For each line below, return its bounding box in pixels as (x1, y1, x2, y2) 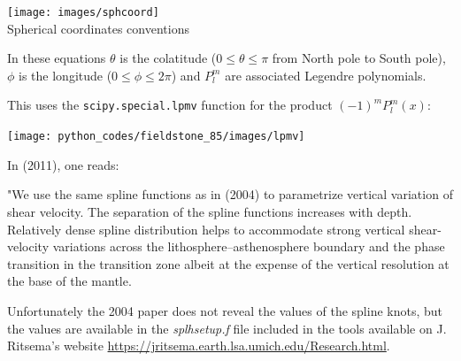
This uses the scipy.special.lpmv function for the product (7, 96, 333, 114)
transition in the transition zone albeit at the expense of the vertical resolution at (7, 254, 449, 273)
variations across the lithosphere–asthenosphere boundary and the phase (52, 237, 445, 256)
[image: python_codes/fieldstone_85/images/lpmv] (7, 130, 305, 143)
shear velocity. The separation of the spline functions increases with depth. (7, 202, 412, 220)
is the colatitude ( (119, 49, 217, 67)
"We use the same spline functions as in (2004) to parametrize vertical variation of (7, 185, 453, 204)
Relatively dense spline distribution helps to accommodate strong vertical (7, 219, 405, 238)
